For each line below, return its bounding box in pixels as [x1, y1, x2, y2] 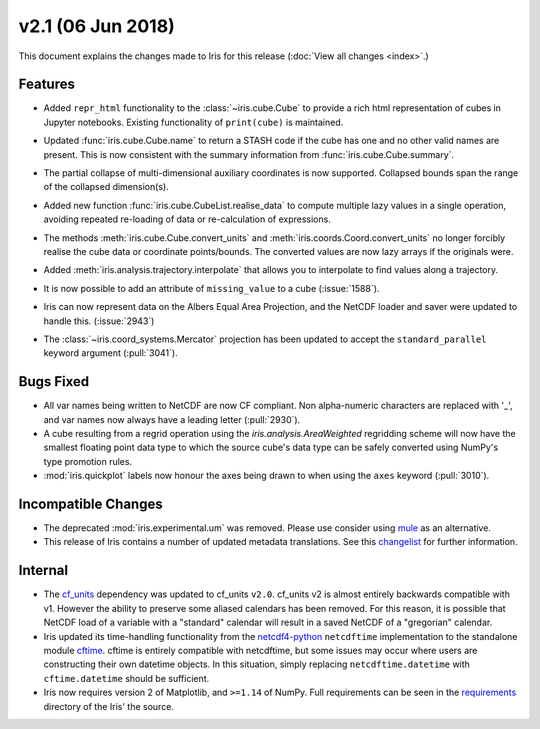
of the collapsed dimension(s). [43, 181, 169, 193]
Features [18, 76, 75, 93]
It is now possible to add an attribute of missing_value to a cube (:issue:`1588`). [43, 282, 380, 294]
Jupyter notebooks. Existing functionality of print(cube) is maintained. [43, 116, 344, 128]
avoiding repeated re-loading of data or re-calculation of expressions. [43, 213, 332, 225]
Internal [18, 562, 69, 579]
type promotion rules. [43, 455, 133, 467]
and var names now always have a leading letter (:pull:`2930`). [43, 413, 301, 425]
